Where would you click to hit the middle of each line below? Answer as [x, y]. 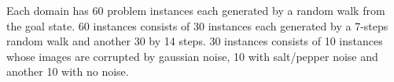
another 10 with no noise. [68, 71]
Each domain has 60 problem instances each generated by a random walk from [196, 10]
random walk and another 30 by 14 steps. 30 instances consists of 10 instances [195, 41]
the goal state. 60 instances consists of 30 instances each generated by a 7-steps [197, 25]
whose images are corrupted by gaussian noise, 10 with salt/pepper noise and [192, 56]
